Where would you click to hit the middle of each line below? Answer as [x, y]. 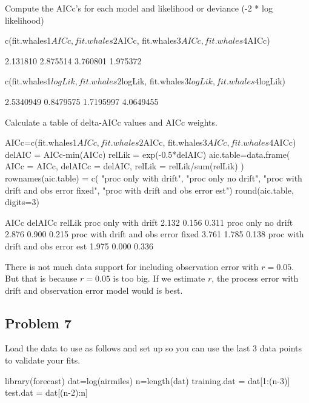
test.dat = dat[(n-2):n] [46, 392]
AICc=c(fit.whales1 [41, 142]
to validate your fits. [43, 360]
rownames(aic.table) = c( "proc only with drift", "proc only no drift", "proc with [154, 178]
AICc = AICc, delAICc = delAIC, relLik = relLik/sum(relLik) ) [125, 166]
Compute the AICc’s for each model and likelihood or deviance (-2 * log [139, 8]
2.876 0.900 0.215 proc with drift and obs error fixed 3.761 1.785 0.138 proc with [154, 234]
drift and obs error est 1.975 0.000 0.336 [79, 246]
